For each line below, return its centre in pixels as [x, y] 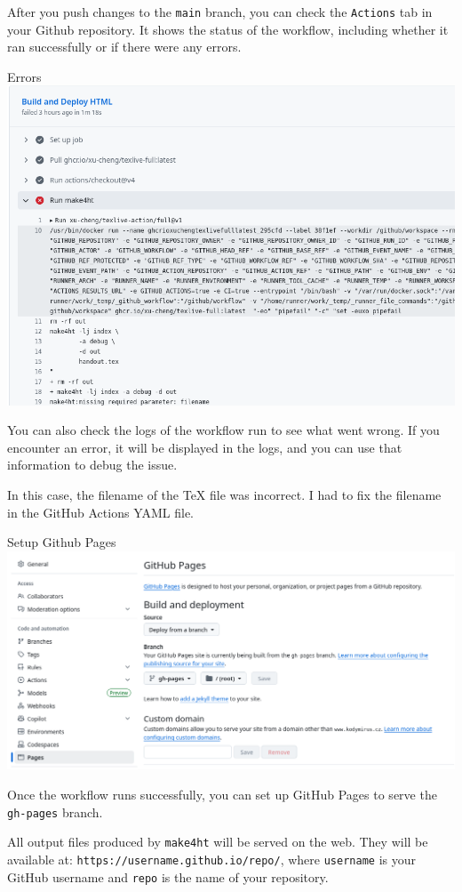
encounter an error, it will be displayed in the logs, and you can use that [205, 447]
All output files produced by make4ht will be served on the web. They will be [218, 842]
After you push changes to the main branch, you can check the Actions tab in [220, 12]
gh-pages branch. [55, 812]
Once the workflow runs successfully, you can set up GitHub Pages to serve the [222, 794]
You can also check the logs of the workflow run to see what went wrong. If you [223, 430]
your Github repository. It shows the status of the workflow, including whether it [228, 29]
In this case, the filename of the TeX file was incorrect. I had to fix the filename [224, 494]
